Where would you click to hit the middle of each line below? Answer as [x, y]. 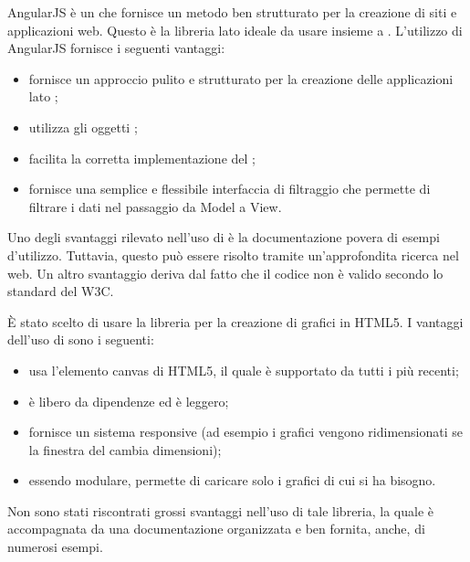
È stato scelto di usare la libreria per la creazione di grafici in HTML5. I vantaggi [235, 321]
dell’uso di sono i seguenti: [81, 339]
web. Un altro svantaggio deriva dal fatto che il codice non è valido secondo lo [225, 273]
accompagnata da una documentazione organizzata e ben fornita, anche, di [216, 529]
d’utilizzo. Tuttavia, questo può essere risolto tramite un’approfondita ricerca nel [233, 254]
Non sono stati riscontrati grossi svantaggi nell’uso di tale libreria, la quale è [221, 510]
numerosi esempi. [55, 547]
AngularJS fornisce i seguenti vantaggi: [116, 48]
